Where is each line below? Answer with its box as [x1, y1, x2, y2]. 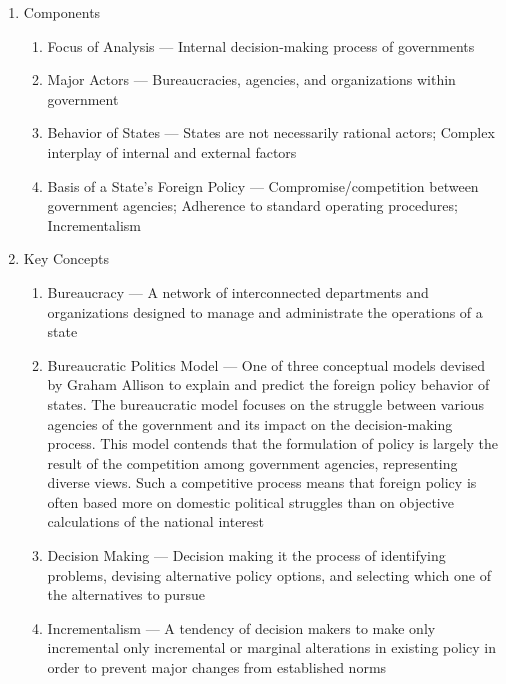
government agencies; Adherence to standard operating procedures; [47, 195, 458, 216]
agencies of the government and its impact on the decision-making [47, 413, 453, 434]
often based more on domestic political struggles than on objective [47, 491, 454, 512]
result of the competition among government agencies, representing [47, 452, 458, 473]
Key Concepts [23, 248, 110, 269]
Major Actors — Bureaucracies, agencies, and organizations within [47, 69, 456, 90]
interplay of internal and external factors [47, 141, 297, 162]
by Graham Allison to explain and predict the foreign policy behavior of [47, 374, 490, 395]
